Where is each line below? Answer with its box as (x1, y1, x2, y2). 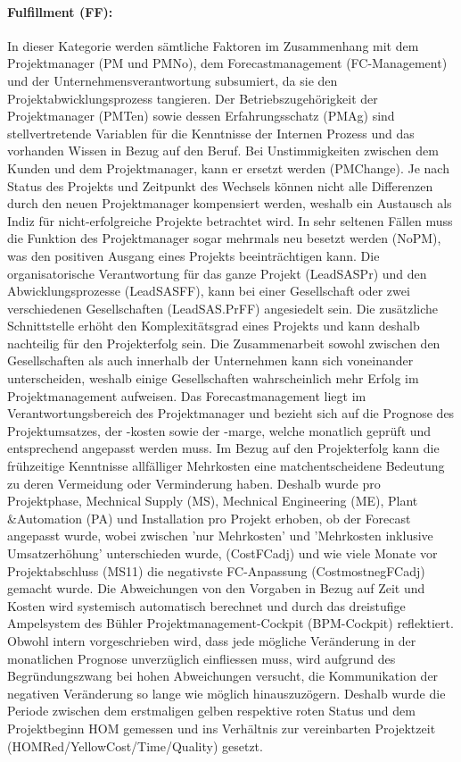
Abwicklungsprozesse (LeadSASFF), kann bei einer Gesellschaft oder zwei (7, 281, 410, 300)
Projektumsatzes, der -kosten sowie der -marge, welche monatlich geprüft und (7, 421, 432, 440)
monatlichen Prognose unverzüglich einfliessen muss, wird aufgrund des (7, 649, 396, 667)
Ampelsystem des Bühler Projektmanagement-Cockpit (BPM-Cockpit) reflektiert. (7, 614, 454, 632)
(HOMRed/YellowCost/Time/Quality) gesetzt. (7, 736, 263, 755)
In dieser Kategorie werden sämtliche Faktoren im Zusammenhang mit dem (7, 36, 419, 54)
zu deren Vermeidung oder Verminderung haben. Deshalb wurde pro (7, 473, 381, 492)
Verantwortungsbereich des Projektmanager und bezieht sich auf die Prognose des (7, 404, 455, 423)
